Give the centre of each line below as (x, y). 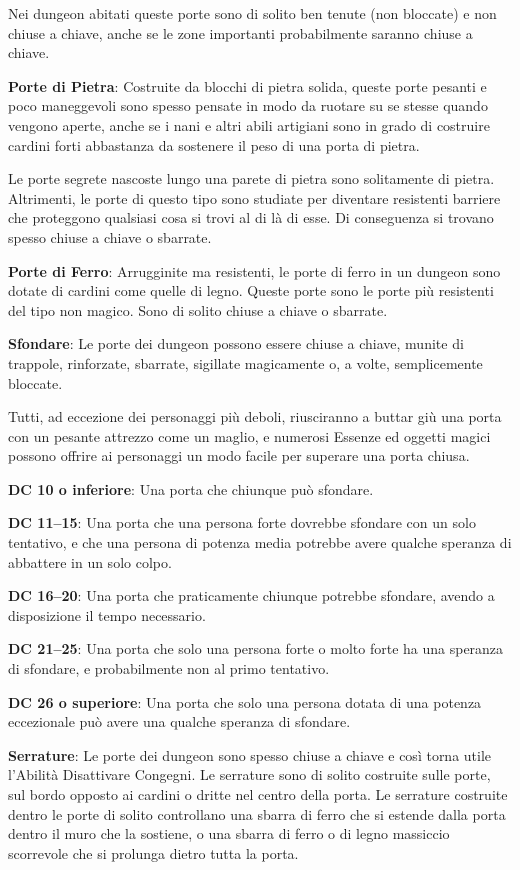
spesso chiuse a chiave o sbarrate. (110, 236)
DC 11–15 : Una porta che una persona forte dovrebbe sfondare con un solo (242, 522)
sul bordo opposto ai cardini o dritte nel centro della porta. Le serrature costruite (258, 794)
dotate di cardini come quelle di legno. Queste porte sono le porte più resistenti (251, 290)
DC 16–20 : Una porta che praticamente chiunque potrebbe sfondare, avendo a (251, 595)
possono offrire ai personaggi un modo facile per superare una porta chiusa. (239, 455)
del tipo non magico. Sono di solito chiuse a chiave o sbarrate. (198, 309)
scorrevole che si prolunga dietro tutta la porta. (153, 852)
